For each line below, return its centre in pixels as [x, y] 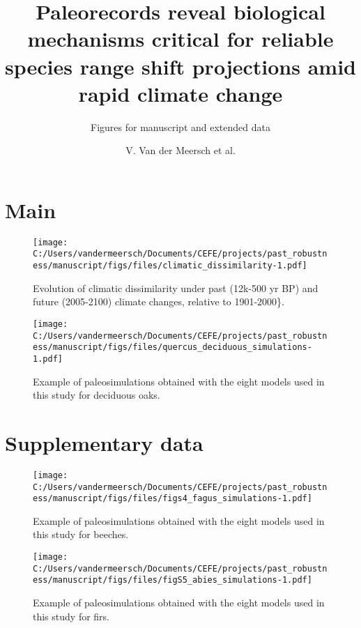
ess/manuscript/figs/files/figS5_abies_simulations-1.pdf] [172, 580]
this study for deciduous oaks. [97, 395]
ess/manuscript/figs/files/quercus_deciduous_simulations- [172, 347]
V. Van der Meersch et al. [180, 150]
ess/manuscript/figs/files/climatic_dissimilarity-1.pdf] [170, 266]
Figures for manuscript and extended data [180, 127]
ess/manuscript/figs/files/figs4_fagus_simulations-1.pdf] [172, 499]
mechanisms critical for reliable [180, 39]
